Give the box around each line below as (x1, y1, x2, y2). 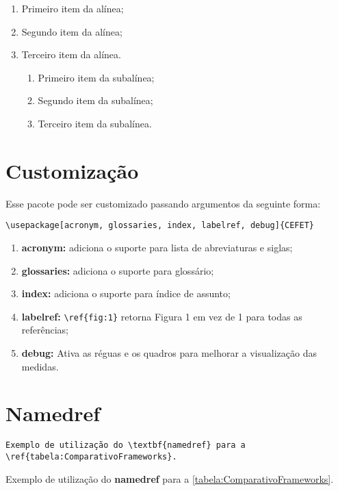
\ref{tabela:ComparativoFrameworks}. (5, 451, 177, 462)
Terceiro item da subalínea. (38, 116, 152, 130)
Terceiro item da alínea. (21, 47, 121, 62)
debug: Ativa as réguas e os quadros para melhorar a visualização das (21, 345, 317, 360)
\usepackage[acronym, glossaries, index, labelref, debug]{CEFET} (5, 221, 315, 231)
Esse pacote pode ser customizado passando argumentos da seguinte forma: (5, 196, 321, 210)
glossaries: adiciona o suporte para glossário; (21, 263, 214, 277)
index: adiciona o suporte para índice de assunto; (21, 286, 231, 301)
